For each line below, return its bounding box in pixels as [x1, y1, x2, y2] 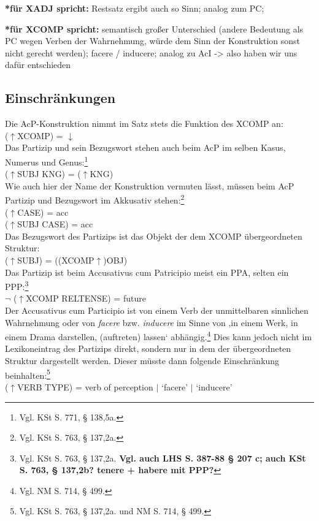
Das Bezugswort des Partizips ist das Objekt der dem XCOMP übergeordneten [5, 229, 302, 242]
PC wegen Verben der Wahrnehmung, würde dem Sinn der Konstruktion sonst [5, 34, 300, 47]
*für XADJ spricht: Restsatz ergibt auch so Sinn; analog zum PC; [5, 2, 264, 14]
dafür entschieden [5, 58, 71, 71]
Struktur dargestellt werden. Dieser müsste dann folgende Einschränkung [5, 354, 280, 367]
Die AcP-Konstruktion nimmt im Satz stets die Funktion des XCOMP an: [5, 117, 283, 130]
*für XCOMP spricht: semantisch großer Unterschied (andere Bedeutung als [5, 22, 304, 35]
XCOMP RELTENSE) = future [26, 292, 146, 305]
